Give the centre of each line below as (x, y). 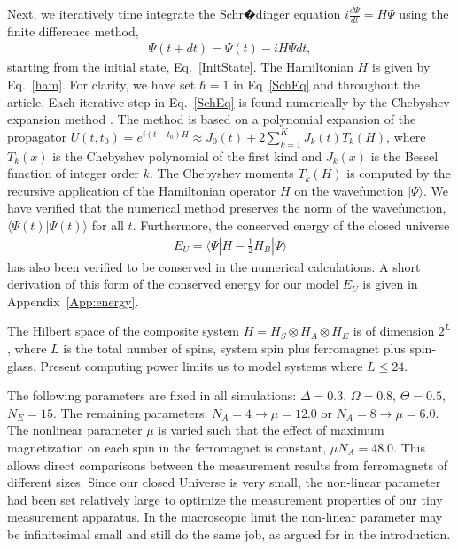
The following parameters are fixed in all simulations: (152, 395)
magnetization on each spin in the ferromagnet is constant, (167, 447)
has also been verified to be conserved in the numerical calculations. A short (214, 266)
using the (424, 13)
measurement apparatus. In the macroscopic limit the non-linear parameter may (225, 517)
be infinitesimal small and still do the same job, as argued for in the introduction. (229, 534)
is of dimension (394, 331)
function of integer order (74, 173)
